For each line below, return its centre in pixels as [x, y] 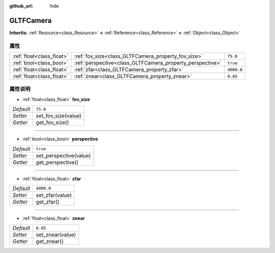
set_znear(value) [56, 235]
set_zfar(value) [54, 195]
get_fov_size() [52, 122]
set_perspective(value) [63, 156]
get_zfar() [48, 201]
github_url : [21, 6]
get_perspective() [57, 162]
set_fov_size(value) [59, 116]
